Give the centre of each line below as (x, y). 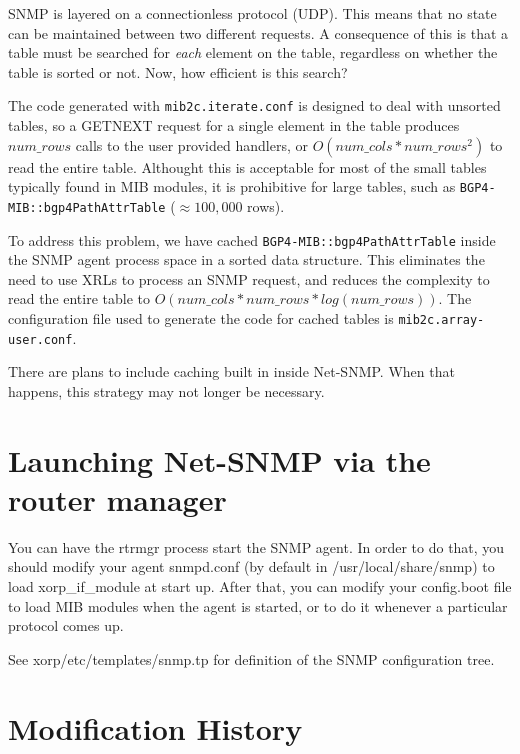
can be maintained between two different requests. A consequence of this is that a (258, 32)
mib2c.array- (441, 319)
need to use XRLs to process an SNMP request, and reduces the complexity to (249, 278)
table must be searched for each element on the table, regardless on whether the (253, 52)
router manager (117, 498)
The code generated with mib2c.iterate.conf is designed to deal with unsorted (254, 105)
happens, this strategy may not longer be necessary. (166, 390)
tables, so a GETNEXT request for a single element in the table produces (234, 125)
